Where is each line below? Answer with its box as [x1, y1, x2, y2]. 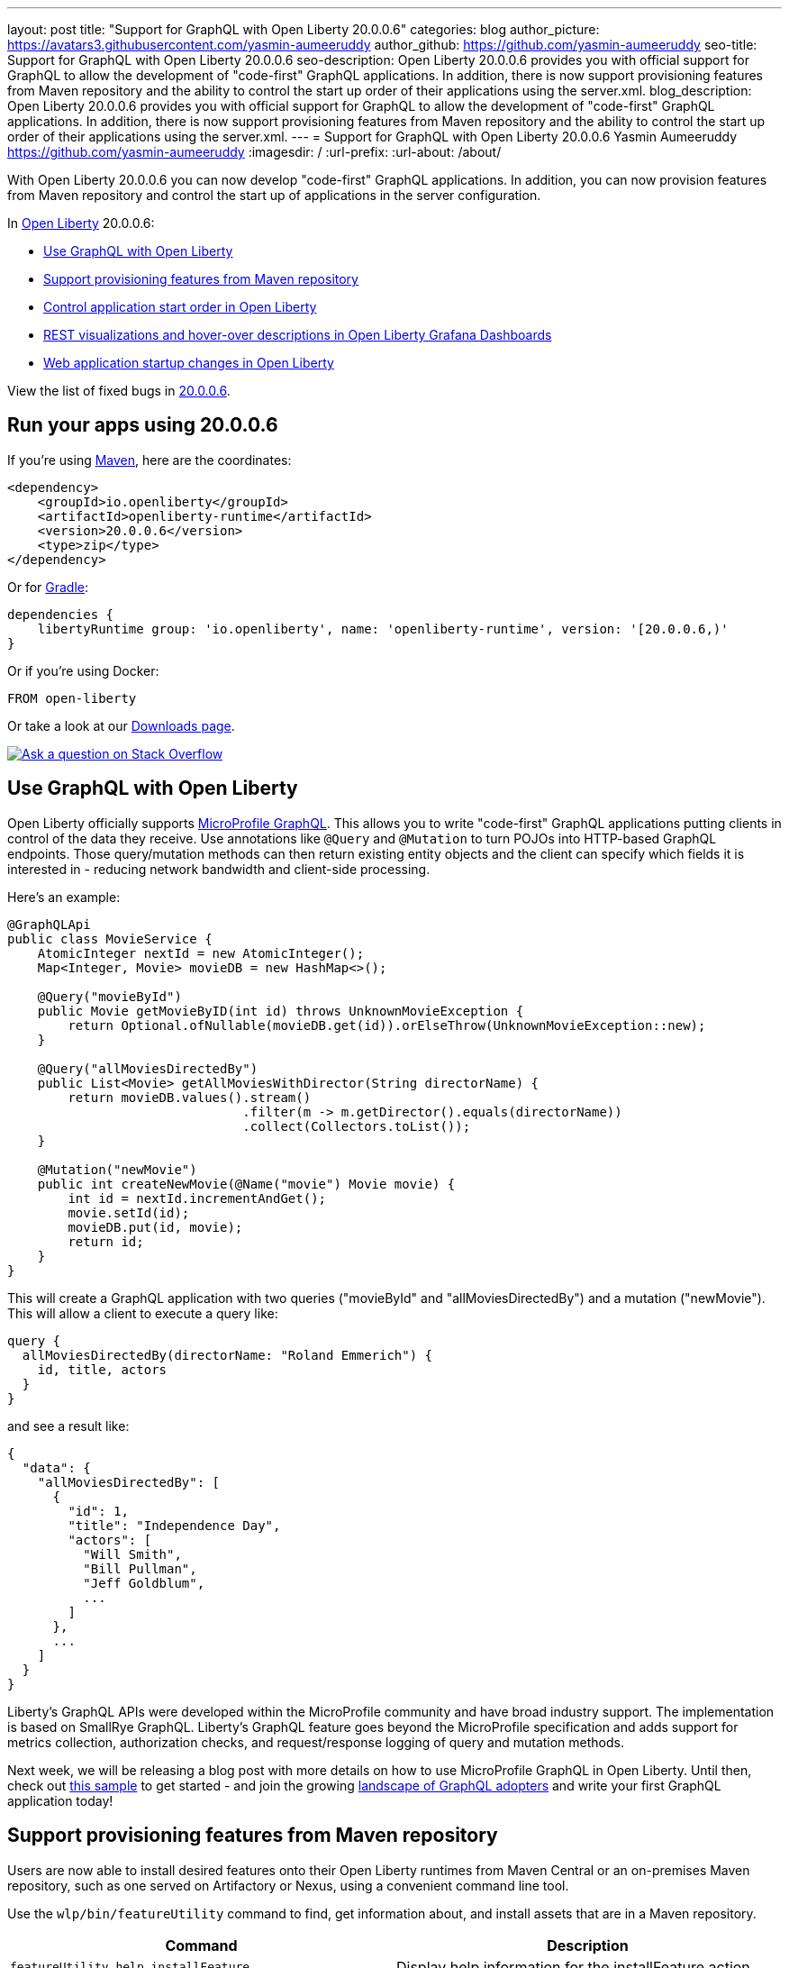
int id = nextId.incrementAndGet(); [68, 1190, 327, 1206]
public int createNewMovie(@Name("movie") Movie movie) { [37, 1176, 456, 1191]
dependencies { [7, 606, 114, 622]
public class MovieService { [7, 931, 213, 946]
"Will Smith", [83, 1546, 182, 1562]
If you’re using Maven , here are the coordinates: [7, 451, 292, 468]
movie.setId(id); [68, 1205, 190, 1220]
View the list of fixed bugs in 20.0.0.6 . [7, 383, 231, 398]
